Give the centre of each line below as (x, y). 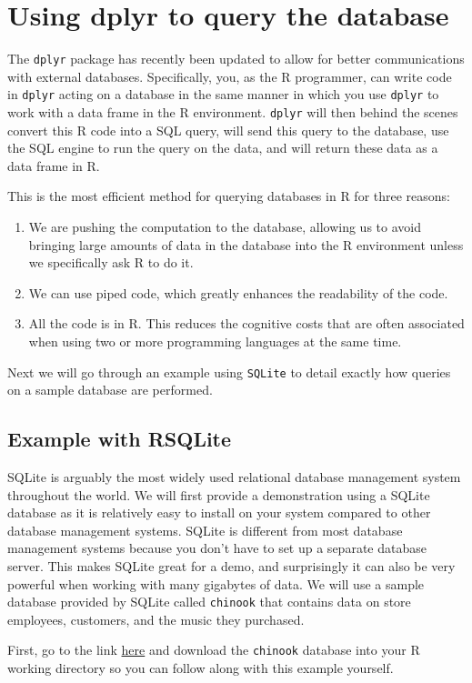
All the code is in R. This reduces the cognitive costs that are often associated (246, 323)
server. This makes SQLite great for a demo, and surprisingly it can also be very (231, 566)
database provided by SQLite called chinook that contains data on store (209, 602)
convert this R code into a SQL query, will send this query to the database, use (228, 130)
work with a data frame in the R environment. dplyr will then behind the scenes (233, 112)
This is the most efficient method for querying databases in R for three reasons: (229, 196)
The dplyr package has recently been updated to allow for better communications (236, 59)
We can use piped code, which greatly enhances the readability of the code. (238, 292)
